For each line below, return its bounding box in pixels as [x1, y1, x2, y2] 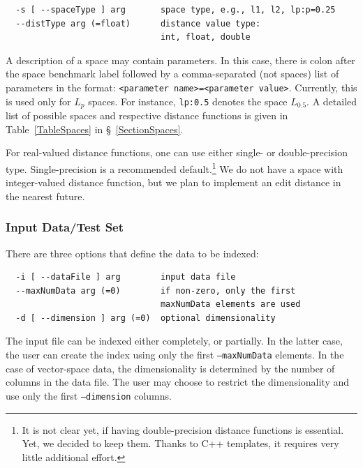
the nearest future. [6, 188, 85, 203]
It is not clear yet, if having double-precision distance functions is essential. [22, 422, 344, 437]
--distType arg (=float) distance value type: [15, 18, 261, 29]
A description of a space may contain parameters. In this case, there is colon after [6, 52, 356, 67]
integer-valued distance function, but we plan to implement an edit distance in [6, 175, 341, 190]
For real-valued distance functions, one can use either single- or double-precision [6, 145, 348, 160]
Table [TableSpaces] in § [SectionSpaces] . [6, 121, 184, 136]
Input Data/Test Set [6, 218, 124, 236]
